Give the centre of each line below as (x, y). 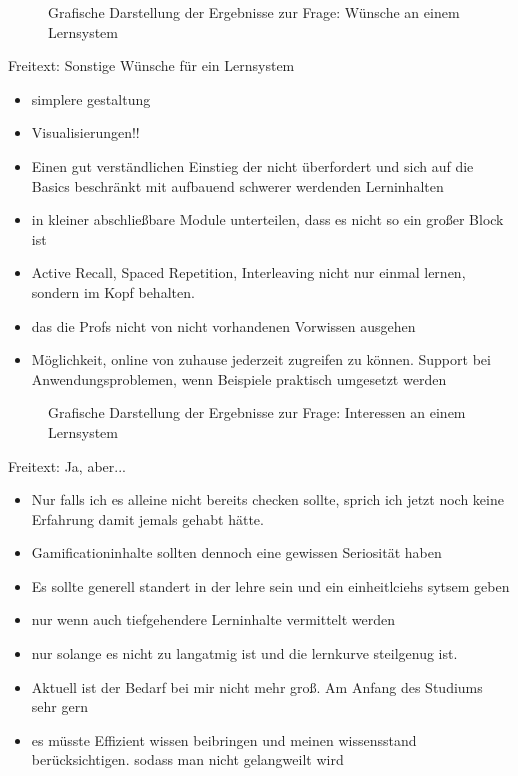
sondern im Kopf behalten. (113, 291)
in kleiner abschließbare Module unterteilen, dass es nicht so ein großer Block (267, 219)
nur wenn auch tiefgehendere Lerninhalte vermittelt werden (213, 619)
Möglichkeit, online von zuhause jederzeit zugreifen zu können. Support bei (261, 359)
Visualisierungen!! (85, 132)
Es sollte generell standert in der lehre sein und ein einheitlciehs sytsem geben (270, 585)
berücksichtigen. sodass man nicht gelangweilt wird (187, 759)
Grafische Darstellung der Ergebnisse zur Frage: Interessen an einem (257, 412)
